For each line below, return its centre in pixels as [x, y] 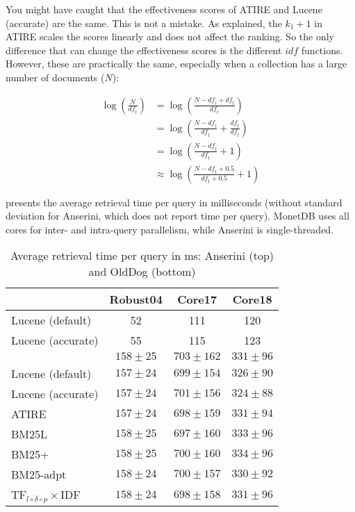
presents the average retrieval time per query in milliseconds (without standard [174, 202]
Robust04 [136, 299]
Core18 [252, 299]
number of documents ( [55, 77]
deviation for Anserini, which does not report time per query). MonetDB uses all [177, 216]
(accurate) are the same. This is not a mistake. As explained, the [144, 23]
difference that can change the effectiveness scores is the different [144, 50]
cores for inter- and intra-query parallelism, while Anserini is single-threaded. [170, 229]
